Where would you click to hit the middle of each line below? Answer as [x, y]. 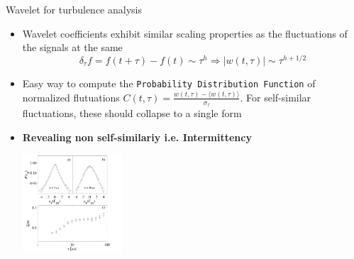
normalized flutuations [71, 97]
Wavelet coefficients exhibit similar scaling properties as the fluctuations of [185, 33]
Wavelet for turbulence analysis [74, 9]
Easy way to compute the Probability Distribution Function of [169, 83]
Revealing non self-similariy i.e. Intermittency [137, 137]
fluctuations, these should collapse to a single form [132, 113]
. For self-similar [276, 97]
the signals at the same [72, 47]
